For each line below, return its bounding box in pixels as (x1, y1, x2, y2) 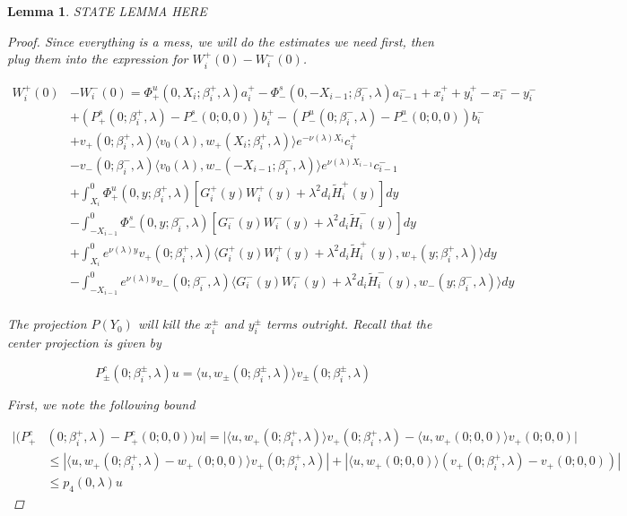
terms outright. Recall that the (266, 314, 432, 333)
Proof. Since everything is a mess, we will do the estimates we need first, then (7, 31, 434, 50)
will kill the (137, 314, 200, 333)
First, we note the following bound (7, 394, 196, 413)
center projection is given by (7, 333, 161, 352)
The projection (7, 314, 87, 333)
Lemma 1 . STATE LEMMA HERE (7, 2, 207, 20)
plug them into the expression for (7, 49, 188, 68)
